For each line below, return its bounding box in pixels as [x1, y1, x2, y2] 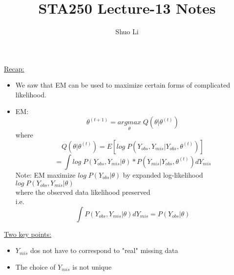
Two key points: [4, 229, 51, 239]
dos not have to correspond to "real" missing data [30, 245, 178, 255]
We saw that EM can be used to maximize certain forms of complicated [15, 80, 230, 90]
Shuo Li [115, 26, 139, 37]
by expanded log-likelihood [123, 169, 203, 180]
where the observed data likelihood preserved [15, 186, 150, 197]
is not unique [72, 261, 112, 272]
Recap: [4, 63, 24, 73]
